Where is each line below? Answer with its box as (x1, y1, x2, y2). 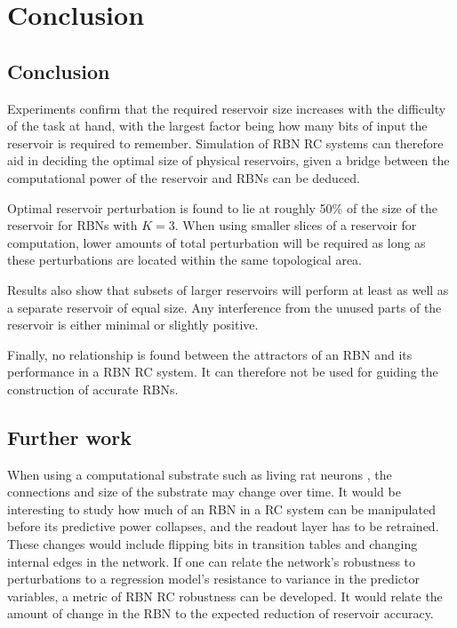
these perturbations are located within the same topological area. (7, 250, 362, 269)
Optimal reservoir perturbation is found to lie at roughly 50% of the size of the (7, 198, 437, 217)
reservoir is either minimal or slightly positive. (7, 315, 259, 334)
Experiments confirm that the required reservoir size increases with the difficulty (7, 99, 446, 117)
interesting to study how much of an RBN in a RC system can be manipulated (7, 499, 436, 518)
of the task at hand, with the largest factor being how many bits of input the (7, 116, 428, 135)
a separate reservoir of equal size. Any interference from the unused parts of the (7, 298, 442, 316)
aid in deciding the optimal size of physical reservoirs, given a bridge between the (7, 151, 450, 170)
